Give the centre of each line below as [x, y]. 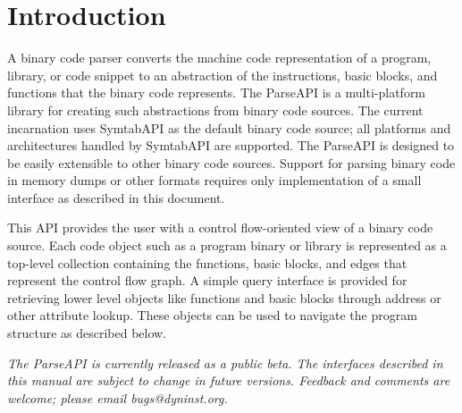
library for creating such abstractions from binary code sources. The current [215, 110]
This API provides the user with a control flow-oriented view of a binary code [220, 228]
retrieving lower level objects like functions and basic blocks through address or [224, 297]
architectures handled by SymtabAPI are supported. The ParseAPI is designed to [231, 145]
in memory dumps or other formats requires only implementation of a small [214, 180]
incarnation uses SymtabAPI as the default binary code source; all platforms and [229, 127]
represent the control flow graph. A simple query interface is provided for [207, 280]
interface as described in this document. [116, 197]
